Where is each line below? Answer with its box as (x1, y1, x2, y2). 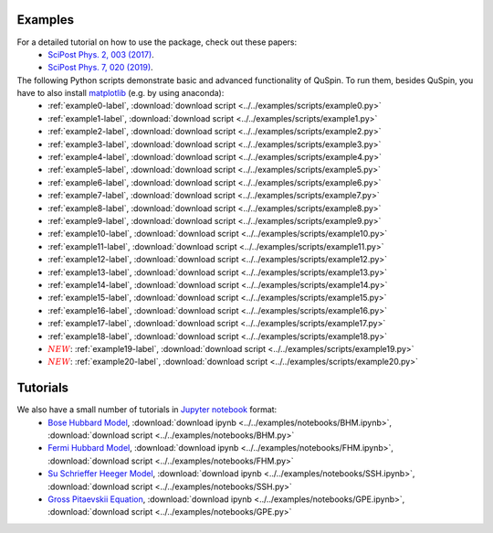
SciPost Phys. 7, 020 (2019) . (47, 62, 154, 73)
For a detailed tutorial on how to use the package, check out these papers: (16, 37, 297, 48)
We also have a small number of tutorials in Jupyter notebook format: (16, 404, 278, 415)
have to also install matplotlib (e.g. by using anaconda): (16, 88, 225, 99)
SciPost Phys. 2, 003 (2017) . (47, 48, 154, 59)
